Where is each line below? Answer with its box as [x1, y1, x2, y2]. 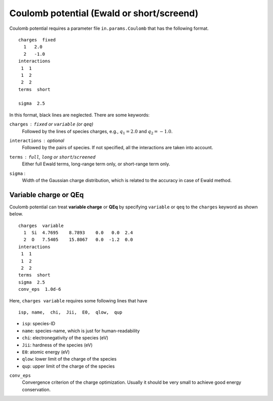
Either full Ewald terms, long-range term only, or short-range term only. [22, 161, 170, 167]
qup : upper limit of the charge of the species [22, 363, 115, 369]
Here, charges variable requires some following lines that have [9, 297, 148, 303]
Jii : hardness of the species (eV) [22, 342, 93, 348]
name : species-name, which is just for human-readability [22, 328, 140, 334]
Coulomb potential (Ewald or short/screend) [9, 8, 199, 19]
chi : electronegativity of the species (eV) [22, 335, 109, 341]
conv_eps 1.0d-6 [18, 286, 61, 292]
